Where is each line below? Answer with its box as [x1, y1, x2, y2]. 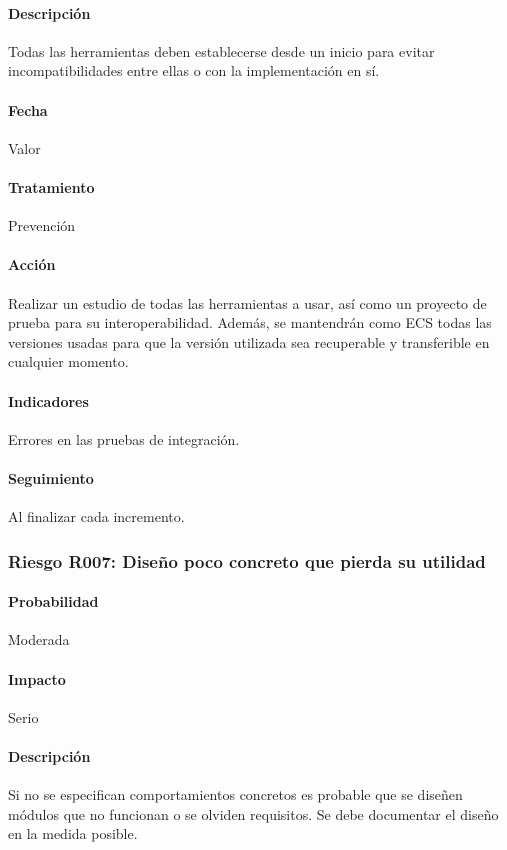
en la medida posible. [8, 823, 138, 844]
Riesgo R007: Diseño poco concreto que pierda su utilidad [8, 548, 486, 573]
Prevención [8, 215, 76, 236]
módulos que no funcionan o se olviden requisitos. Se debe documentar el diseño [8, 803, 499, 824]
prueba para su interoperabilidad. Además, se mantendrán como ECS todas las [8, 312, 492, 333]
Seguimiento [8, 467, 94, 488]
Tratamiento [8, 176, 95, 197]
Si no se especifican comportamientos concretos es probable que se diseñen [8, 784, 463, 805]
